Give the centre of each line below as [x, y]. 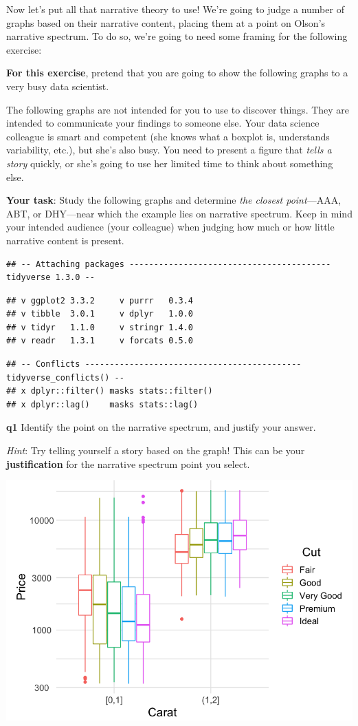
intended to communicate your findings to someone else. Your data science [163, 123]
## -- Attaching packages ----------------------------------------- [169, 264]
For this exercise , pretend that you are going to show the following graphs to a [177, 73]
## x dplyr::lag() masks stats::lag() [102, 404]
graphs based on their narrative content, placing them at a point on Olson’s [166, 22]
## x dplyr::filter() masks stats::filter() [110, 391]
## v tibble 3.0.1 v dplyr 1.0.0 [100, 314]
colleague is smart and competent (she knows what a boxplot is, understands [168, 136]
